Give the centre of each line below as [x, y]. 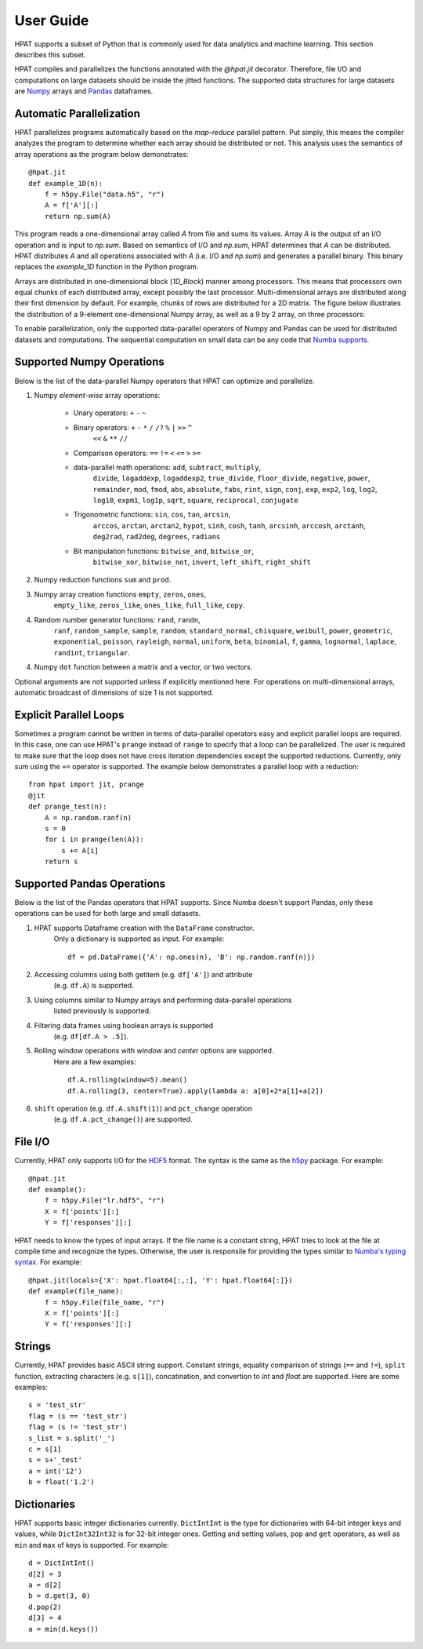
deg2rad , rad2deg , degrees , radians [157, 537]
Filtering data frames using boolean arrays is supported [124, 1025]
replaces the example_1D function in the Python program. [107, 267]
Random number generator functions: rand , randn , [117, 619]
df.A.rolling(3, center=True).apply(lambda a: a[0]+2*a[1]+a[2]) [196, 1091]
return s [61, 862]
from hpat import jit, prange [87, 784]
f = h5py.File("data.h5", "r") [105, 194]
